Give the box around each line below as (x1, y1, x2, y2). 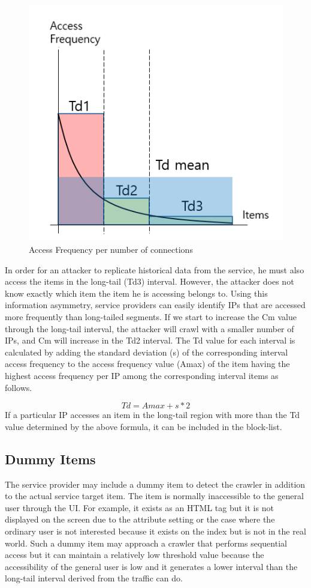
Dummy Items (5, 449, 96, 468)
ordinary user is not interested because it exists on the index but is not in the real (5, 524, 306, 537)
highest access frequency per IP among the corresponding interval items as (5, 369, 279, 381)
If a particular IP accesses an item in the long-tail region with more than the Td (5, 408, 300, 421)
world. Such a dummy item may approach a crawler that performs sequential (5, 536, 287, 549)
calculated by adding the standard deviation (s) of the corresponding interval (5, 345, 288, 358)
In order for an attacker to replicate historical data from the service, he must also (5, 263, 304, 276)
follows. (5, 381, 32, 393)
